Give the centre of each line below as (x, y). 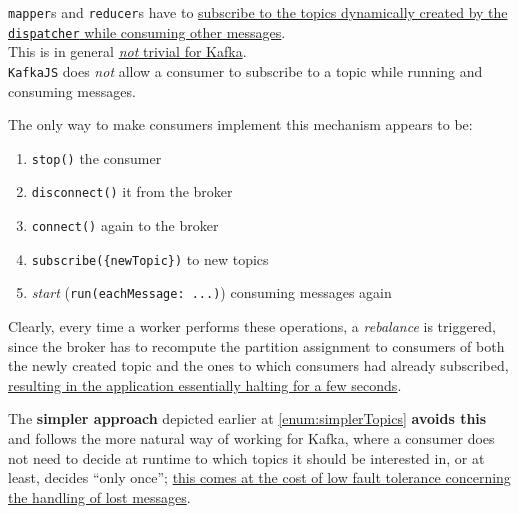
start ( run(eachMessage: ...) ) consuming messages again (211, 292)
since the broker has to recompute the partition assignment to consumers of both (256, 345)
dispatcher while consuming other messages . (147, 31)
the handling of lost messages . (99, 496)
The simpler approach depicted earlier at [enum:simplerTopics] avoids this (247, 418)
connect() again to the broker (125, 225)
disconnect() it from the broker (132, 191)
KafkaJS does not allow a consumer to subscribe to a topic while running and (245, 70)
